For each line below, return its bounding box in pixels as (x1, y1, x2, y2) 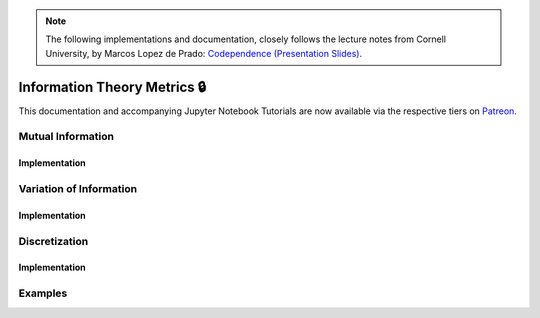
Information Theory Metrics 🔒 (18, 78, 207, 95)
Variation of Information (18, 182, 138, 196)
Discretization (18, 234, 89, 248)
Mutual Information (18, 130, 115, 144)
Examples (18, 286, 68, 300)
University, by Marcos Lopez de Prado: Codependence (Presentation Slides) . (45, 47, 363, 59)
